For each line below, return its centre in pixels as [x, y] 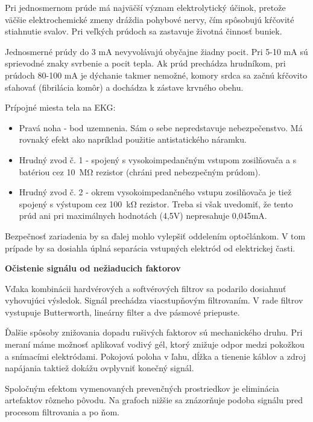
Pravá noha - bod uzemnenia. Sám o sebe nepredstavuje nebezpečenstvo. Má [161, 127]
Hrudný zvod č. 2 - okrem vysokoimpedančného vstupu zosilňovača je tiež [155, 192]
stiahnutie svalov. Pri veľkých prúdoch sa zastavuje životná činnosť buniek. [144, 31]
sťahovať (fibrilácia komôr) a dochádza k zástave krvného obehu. [124, 87]
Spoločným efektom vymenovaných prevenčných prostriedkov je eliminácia [142, 388]
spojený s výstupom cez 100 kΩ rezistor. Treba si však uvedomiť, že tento [156, 203]
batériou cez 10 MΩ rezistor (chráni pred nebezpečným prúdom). [140, 171]
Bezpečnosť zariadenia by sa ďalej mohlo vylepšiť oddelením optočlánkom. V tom [155, 235]
